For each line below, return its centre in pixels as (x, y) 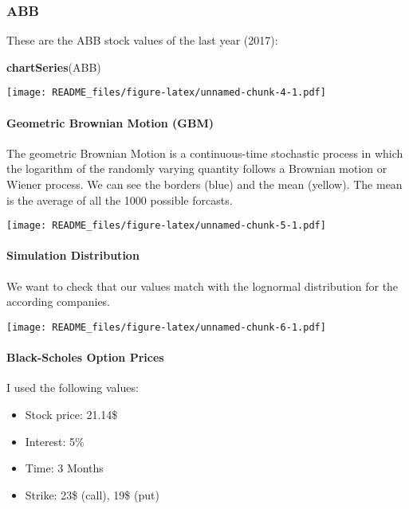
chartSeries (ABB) (54, 67)
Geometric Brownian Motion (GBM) (110, 122)
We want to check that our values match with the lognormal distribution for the (203, 286)
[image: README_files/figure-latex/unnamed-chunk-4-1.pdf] (166, 93)
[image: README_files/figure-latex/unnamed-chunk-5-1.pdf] (166, 226)
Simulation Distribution (73, 255)
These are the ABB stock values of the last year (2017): (142, 40)
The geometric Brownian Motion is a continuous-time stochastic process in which (205, 153)
